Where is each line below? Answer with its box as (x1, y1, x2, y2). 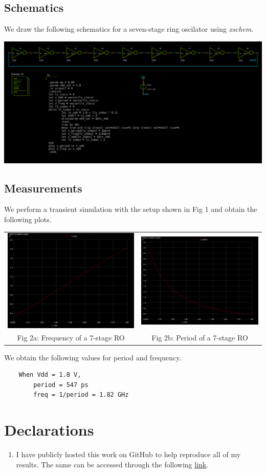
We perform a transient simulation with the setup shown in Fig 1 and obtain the (4, 204, 257, 214)
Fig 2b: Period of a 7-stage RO (151, 332, 248, 343)
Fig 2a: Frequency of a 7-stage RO (17, 332, 125, 343)
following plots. (4, 213, 52, 224)
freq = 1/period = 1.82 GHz (33, 391, 129, 399)
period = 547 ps (33, 381, 88, 389)
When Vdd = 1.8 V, (18, 371, 81, 379)
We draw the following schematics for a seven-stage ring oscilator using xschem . (4, 24, 254, 34)
